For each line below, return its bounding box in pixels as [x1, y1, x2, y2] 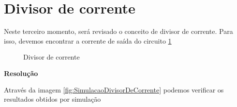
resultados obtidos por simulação [4, 94, 101, 104]
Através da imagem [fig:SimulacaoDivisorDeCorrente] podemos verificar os [4, 84, 224, 94]
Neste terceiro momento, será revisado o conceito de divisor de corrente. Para [4, 26, 233, 36]
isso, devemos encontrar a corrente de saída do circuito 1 [4, 35, 172, 46]
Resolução [4, 68, 38, 78]
